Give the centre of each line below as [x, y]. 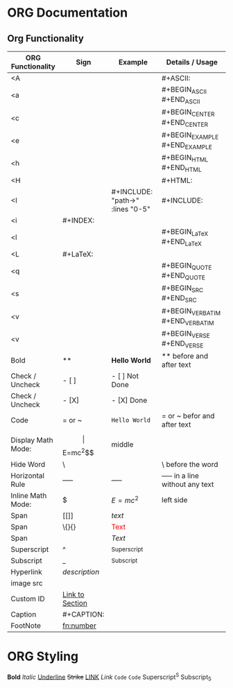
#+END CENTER [185, 123]
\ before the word [190, 464]
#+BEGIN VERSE [186, 334]
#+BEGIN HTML [185, 158]
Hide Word [28, 464]
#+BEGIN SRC [183, 289]
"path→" [126, 200]
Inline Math [29, 495]
